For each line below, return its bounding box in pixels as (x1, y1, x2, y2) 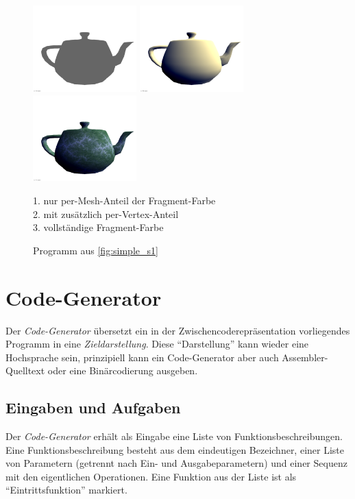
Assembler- (282, 350, 328, 364)
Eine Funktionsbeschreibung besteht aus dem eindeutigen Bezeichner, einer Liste (5, 442, 345, 457)
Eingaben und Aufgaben (5, 397, 181, 418)
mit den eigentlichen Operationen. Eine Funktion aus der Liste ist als (5, 469, 297, 483)
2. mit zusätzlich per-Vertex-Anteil (33, 206, 179, 221)
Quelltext (5, 363, 45, 378)
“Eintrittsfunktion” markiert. (5, 483, 127, 497)
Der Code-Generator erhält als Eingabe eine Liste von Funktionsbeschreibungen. (5, 429, 343, 443)
